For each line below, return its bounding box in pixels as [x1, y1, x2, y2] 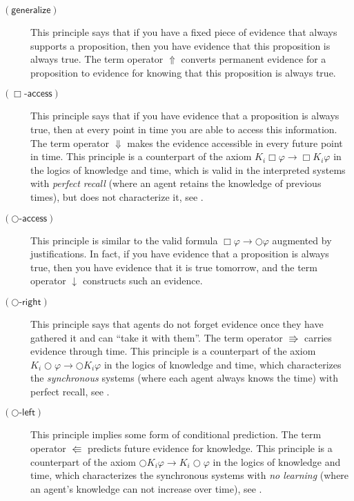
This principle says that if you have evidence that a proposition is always [30, 108, 340, 123]
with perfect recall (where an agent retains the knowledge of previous [30, 176, 322, 190]
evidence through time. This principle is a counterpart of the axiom [30, 344, 316, 358]
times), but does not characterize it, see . [30, 189, 204, 204]
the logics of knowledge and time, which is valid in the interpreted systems [30, 162, 346, 177]
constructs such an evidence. [82, 273, 203, 288]
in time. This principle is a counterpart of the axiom [30, 149, 252, 164]
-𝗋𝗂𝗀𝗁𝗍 [19, 297, 41, 307]
